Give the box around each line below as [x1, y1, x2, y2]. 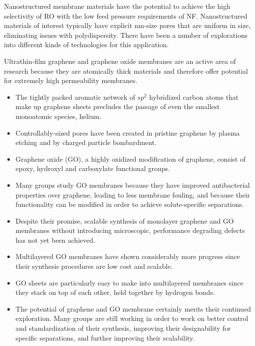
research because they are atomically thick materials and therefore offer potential [4, 65, 248, 76]
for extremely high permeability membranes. [4, 75, 138, 86]
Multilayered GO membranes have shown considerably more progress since [15, 251, 240, 261]
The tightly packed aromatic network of [15, 91, 135, 102]
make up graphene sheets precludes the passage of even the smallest [15, 101, 220, 112]
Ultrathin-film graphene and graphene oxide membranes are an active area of [4, 56, 236, 66]
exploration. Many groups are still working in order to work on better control [15, 313, 249, 323]
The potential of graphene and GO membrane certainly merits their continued [15, 303, 251, 314]
